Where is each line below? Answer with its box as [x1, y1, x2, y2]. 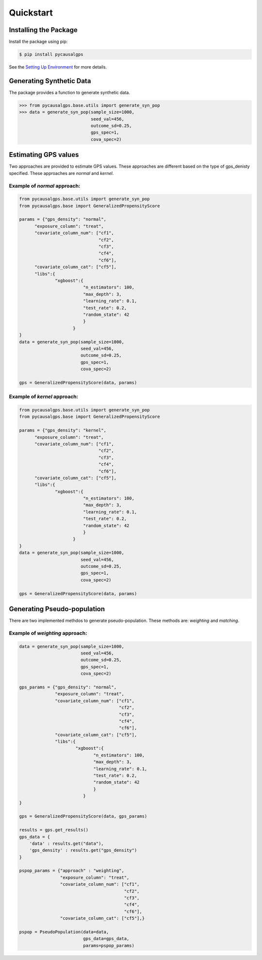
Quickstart [9, 7, 53, 18]
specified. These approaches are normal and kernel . [9, 170, 114, 176]
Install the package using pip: [9, 39, 68, 45]
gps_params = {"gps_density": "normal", [19, 684, 116, 690]
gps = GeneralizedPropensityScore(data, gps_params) [19, 814, 147, 819]
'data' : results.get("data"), [29, 840, 104, 846]
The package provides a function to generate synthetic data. [9, 89, 131, 95]
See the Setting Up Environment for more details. [9, 64, 107, 70]
